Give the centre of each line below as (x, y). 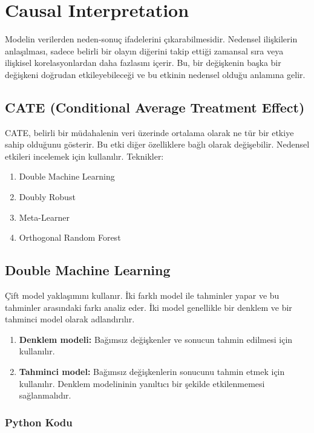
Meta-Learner (44, 217)
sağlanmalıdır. (45, 395)
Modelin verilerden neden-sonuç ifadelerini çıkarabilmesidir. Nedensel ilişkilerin (151, 39)
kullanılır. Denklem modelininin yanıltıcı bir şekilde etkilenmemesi (142, 383)
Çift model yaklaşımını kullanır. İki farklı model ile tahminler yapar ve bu (142, 295)
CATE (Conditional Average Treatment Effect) (155, 107)
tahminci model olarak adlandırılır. (70, 319)
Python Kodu (39, 422)
